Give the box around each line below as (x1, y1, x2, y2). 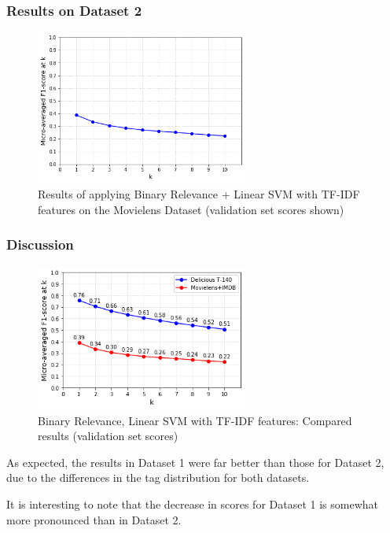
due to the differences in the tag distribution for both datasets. (6, 469, 310, 486)
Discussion (6, 235, 74, 254)
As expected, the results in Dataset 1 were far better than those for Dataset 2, (6, 453, 384, 470)
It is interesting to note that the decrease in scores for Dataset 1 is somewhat (6, 496, 378, 513)
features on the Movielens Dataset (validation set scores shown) (38, 201, 344, 217)
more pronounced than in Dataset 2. (6, 511, 182, 527)
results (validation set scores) (38, 428, 178, 444)
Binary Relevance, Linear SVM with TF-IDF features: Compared (38, 412, 352, 428)
